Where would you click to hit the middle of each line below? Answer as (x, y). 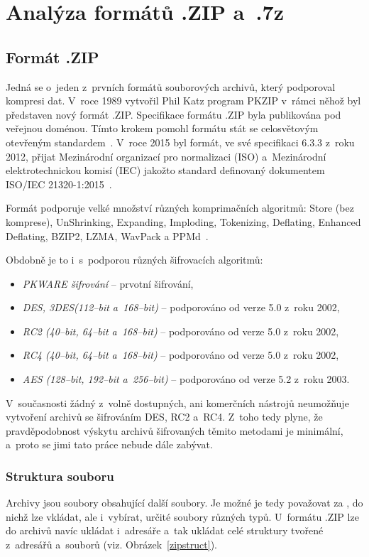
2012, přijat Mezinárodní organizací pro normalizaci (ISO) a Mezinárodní (166, 156)
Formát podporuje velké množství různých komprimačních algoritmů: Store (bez (180, 208)
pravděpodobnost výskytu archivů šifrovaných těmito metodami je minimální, (175, 430)
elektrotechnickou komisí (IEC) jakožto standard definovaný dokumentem (165, 170)
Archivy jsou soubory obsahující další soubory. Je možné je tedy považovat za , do (184, 503)
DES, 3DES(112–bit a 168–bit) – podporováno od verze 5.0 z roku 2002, (181, 307)
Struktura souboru (60, 476)
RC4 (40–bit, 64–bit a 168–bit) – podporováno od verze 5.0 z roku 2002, (181, 355)
